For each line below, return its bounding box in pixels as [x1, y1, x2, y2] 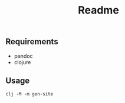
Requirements [5, 36, 58, 47]
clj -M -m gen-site [5, 91, 54, 97]
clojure [14, 58, 31, 65]
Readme [78, 4, 119, 17]
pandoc [14, 52, 33, 59]
